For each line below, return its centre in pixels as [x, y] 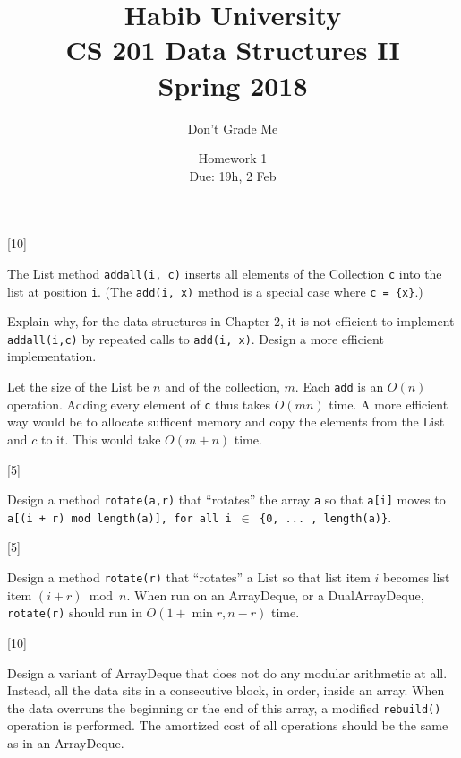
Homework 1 [233, 158]
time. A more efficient [388, 404]
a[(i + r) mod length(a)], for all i [120, 518]
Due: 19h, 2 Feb [233, 175]
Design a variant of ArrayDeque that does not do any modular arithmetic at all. [227, 672]
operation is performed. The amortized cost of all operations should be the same [228, 725]
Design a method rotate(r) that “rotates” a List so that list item [189, 577]
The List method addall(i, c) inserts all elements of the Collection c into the [225, 273]
